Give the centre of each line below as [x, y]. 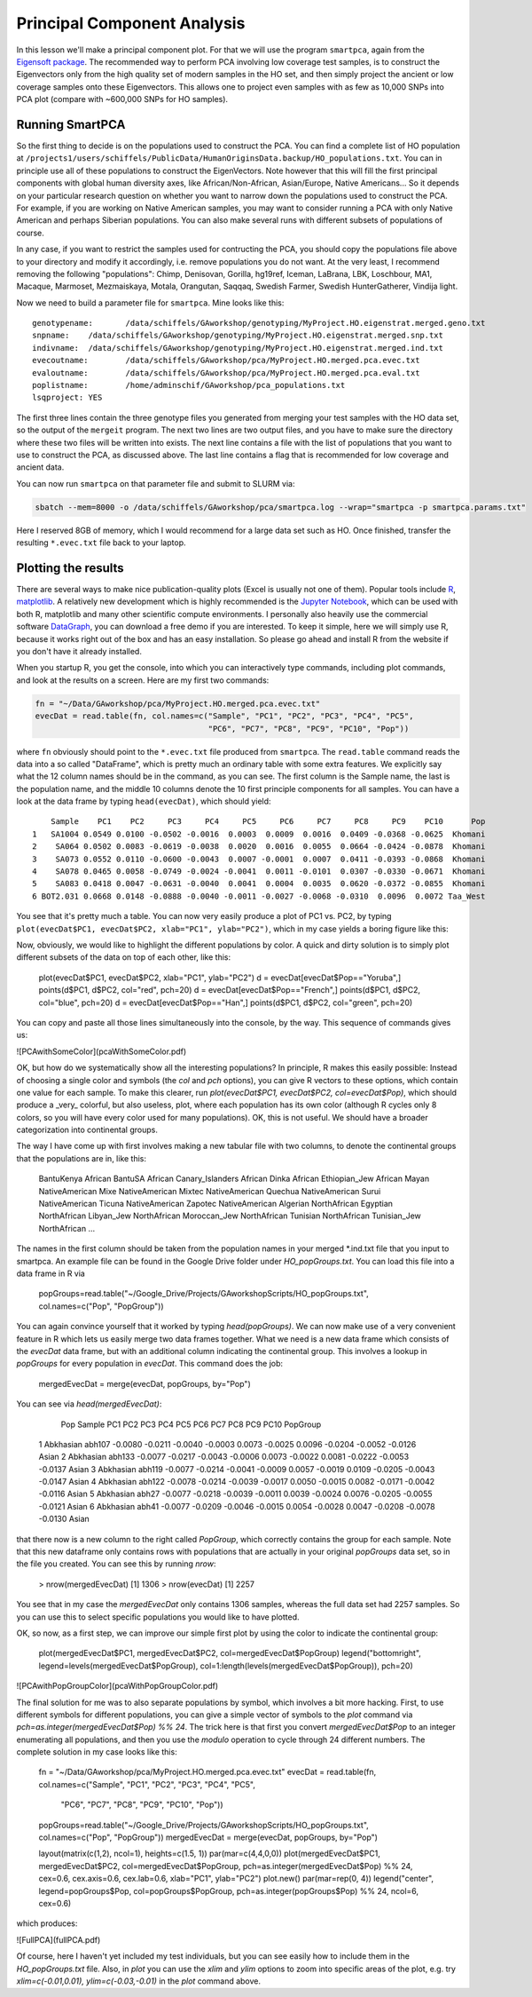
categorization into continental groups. [87, 1130]
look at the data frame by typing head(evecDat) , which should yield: [144, 801]
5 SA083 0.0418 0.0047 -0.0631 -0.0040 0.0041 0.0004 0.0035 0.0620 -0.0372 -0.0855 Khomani [259, 884]
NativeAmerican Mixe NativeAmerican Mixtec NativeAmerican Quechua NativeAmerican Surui [210, 1191]
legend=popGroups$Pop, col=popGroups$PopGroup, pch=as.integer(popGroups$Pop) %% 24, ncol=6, [229, 1890]
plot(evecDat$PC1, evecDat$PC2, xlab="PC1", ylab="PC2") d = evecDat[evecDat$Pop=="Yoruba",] [220, 978]
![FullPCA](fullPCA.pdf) [59, 1939]
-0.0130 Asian [64, 1519]
